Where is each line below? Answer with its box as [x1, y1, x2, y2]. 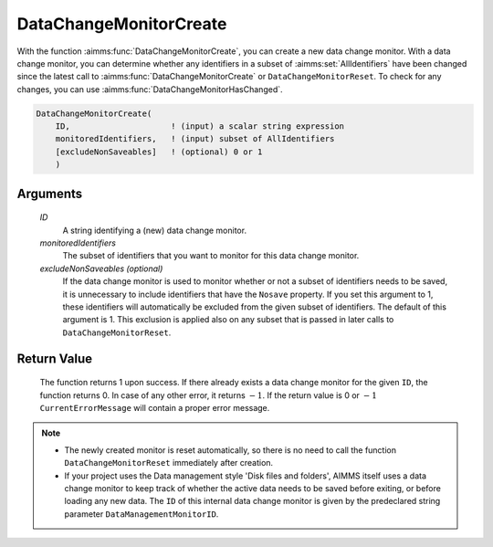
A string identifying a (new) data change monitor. [62, 225, 246, 236]
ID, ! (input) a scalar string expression [55, 121, 345, 131]
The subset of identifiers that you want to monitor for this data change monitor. [62, 250, 360, 261]
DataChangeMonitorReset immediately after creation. [64, 458, 274, 468]
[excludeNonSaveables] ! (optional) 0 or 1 [55, 146, 263, 157]
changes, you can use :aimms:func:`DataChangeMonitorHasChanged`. [16, 83, 283, 95]
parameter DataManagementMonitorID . [64, 508, 219, 520]
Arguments [16, 185, 83, 201]
